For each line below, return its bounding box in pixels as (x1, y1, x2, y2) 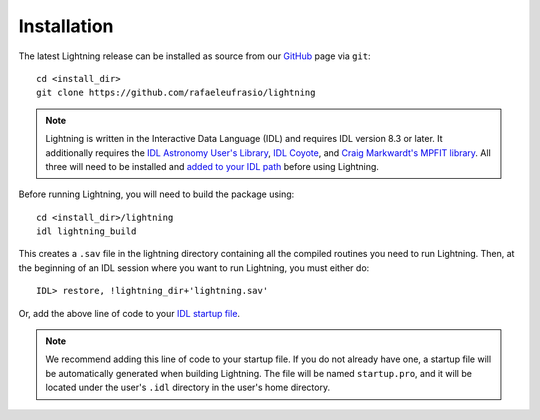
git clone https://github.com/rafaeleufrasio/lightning (36, 87, 316, 99)
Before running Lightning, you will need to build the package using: (18, 188, 295, 200)
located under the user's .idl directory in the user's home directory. (45, 381, 330, 394)
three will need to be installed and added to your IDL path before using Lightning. (45, 160, 380, 172)
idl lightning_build (36, 226, 137, 237)
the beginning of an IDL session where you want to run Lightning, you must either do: (18, 261, 370, 274)
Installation (18, 15, 114, 37)
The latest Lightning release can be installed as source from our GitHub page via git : (18, 50, 371, 62)
